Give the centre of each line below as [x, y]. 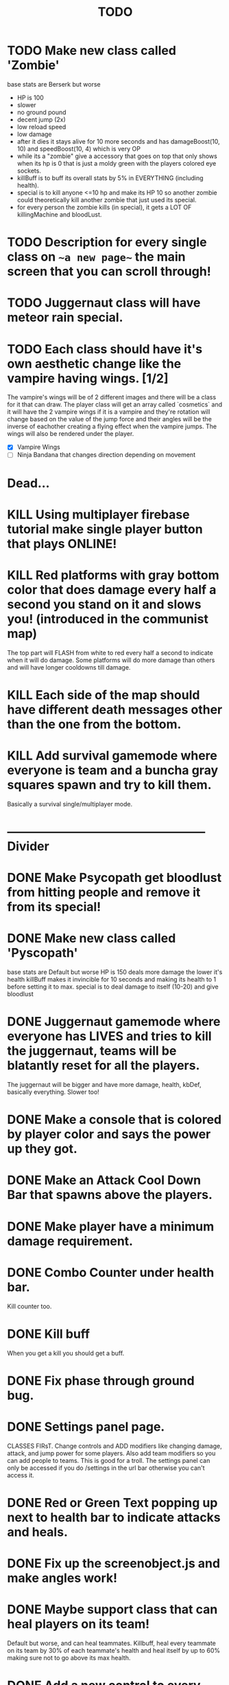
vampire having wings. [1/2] [88, 378]
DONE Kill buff [49, 1334]
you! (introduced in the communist [108, 619]
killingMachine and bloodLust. [59, 214]
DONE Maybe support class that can [112, 1610]
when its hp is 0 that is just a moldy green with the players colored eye [117, 163]
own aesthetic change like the [94, 363]
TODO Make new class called [92, 51]
